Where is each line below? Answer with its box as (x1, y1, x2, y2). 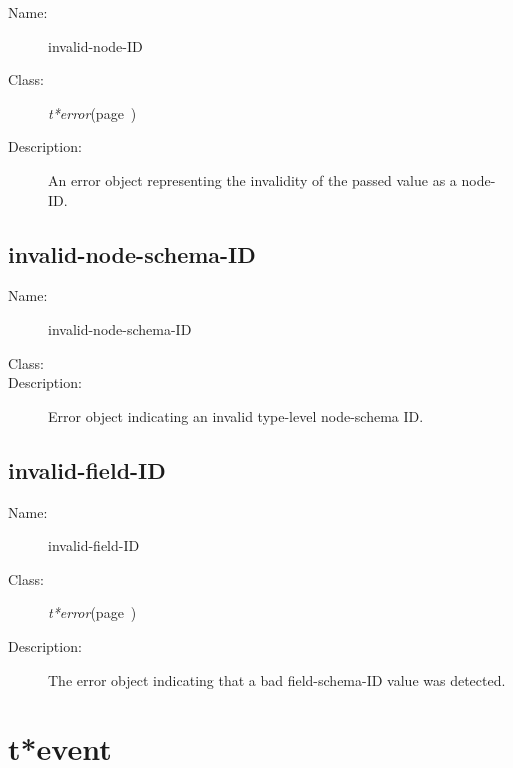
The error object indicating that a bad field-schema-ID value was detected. (48, 669, 506, 690)
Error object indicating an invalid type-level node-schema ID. (48, 405, 424, 426)
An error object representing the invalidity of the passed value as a (48, 169, 457, 190)
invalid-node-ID (48, 35, 143, 56)
